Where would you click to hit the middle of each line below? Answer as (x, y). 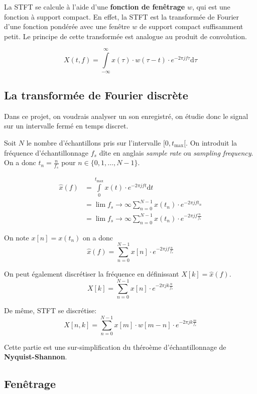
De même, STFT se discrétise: (50, 310)
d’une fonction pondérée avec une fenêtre (67, 26)
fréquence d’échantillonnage (46, 152)
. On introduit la (212, 142)
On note (17, 237)
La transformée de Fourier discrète (96, 95)
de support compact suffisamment (191, 26)
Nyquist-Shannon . (36, 357)
